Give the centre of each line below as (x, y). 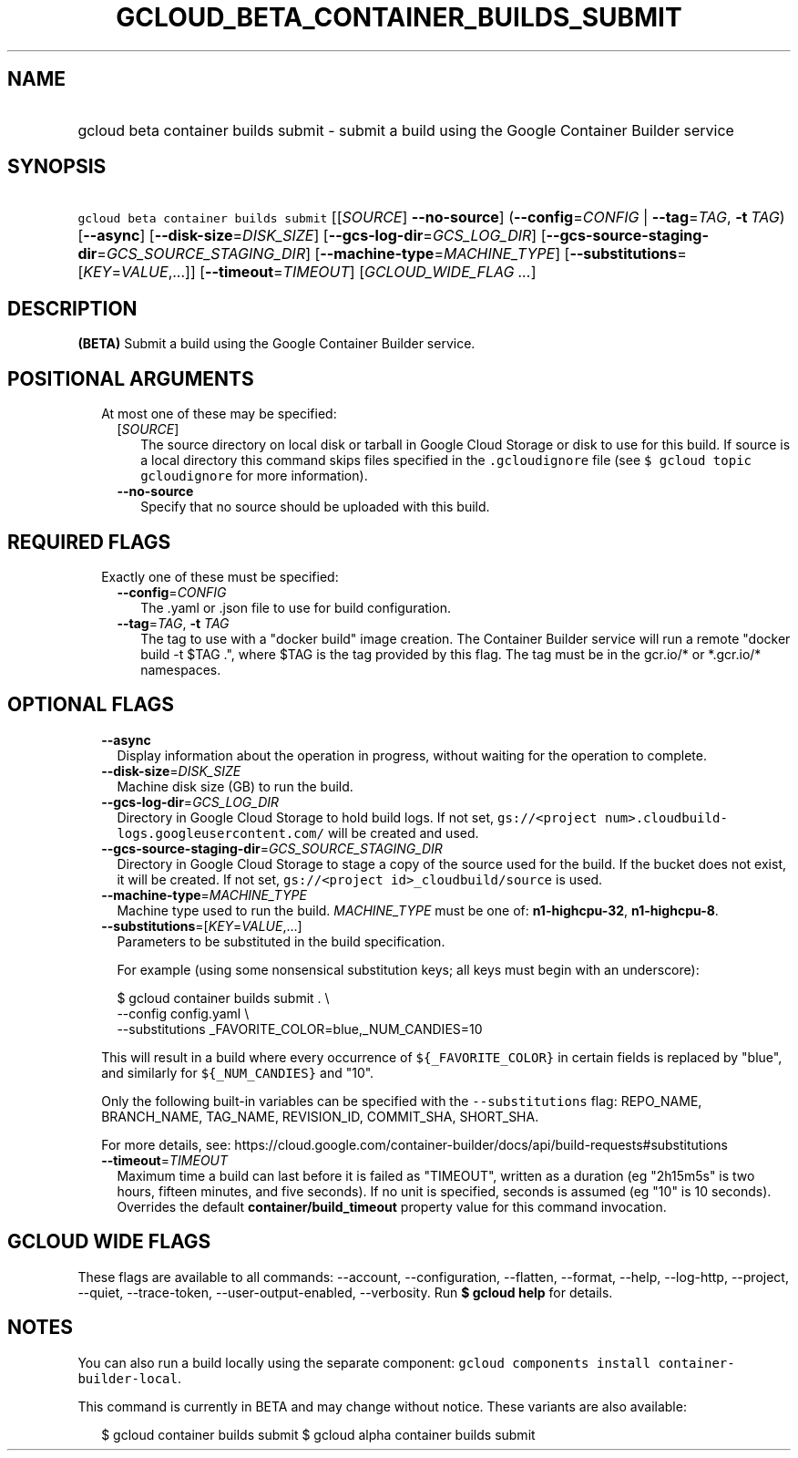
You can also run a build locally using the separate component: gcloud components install (364, 1362)
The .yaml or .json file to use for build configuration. (296, 607)
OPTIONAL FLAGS (91, 705)
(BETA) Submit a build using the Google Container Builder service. (276, 344)
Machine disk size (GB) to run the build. (235, 786)
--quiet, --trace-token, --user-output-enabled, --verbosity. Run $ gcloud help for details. (345, 1292)
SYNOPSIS (57, 167)
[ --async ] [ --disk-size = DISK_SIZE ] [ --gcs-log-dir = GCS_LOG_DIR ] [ (312, 236)
